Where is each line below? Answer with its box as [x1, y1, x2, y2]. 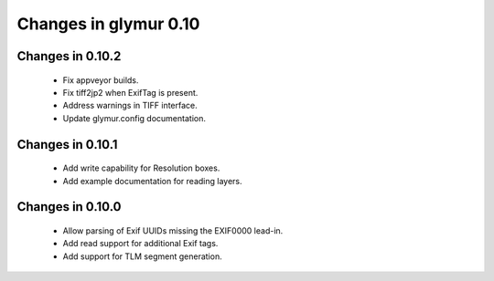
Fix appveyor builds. [62, 74, 139, 86]
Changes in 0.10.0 [16, 199, 122, 214]
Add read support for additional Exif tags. [62, 238, 219, 249]
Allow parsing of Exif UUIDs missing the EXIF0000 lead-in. [62, 224, 284, 236]
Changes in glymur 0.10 [16, 14, 200, 34]
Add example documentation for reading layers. [62, 175, 242, 186]
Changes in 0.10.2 [16, 48, 122, 64]
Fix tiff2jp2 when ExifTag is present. [62, 87, 199, 98]
